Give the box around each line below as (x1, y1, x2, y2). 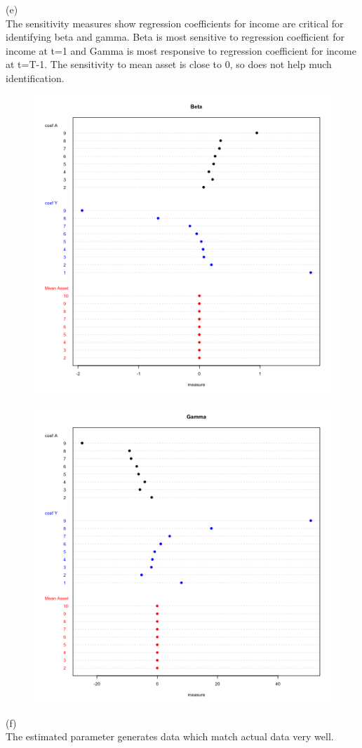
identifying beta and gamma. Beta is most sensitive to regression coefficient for (6, 29, 344, 44)
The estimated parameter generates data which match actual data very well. (6, 729, 334, 744)
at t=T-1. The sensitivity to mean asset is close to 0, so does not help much (6, 57, 332, 72)
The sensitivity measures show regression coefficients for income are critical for (6, 15, 344, 30)
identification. (6, 70, 65, 85)
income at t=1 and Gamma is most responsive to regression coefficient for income (6, 43, 356, 58)
